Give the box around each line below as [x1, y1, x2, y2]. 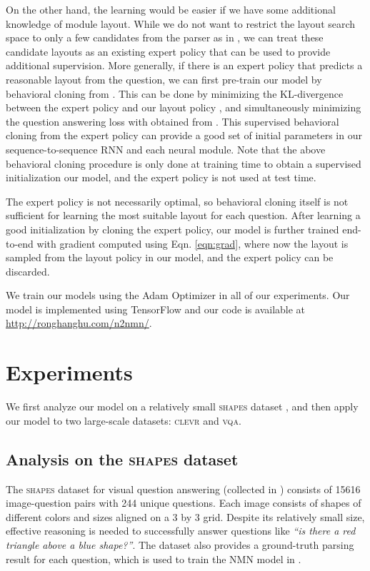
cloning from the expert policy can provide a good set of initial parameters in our [6, 128, 362, 143]
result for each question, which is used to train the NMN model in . [6, 551, 301, 566]
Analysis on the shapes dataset [6, 448, 239, 470]
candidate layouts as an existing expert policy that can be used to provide [6, 44, 331, 59]
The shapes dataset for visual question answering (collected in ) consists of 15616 [6, 481, 361, 496]
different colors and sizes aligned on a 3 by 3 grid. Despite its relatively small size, [6, 509, 365, 524]
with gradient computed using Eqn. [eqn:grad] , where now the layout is [36, 236, 349, 251]
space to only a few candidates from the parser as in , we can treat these [6, 30, 324, 45]
